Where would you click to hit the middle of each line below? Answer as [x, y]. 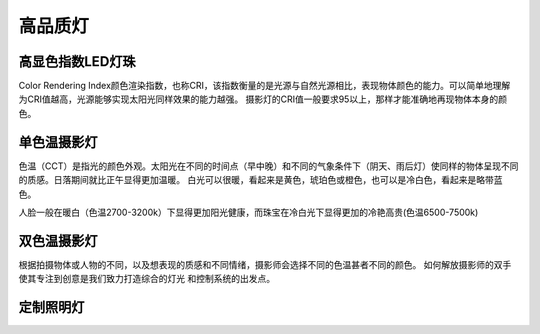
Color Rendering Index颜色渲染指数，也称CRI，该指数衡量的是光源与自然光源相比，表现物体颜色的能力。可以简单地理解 [264, 86]
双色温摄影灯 [58, 240]
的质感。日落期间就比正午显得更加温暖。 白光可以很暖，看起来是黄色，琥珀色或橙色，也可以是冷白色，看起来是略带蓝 [260, 180]
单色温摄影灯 [58, 141]
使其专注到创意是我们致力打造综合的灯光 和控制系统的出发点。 [146, 279]
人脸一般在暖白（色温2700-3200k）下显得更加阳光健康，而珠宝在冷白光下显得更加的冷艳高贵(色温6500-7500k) [248, 212]
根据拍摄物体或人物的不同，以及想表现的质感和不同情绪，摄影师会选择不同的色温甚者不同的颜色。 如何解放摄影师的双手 [265, 264]
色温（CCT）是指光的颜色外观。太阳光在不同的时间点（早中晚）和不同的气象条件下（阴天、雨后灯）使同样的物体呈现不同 [268, 166]
